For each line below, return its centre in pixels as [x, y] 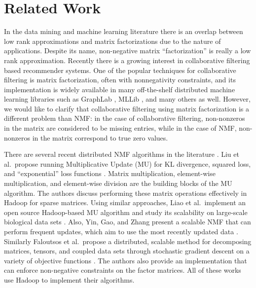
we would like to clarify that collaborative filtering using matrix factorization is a [127, 108]
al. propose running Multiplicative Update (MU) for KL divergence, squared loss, [128, 163]
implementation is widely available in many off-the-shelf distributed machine [120, 89]
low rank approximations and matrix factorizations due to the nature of [112, 41]
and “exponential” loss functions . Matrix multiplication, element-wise [110, 173]
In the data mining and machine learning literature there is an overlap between [124, 31]
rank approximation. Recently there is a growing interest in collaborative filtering [127, 60]
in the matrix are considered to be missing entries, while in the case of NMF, [120, 128]
